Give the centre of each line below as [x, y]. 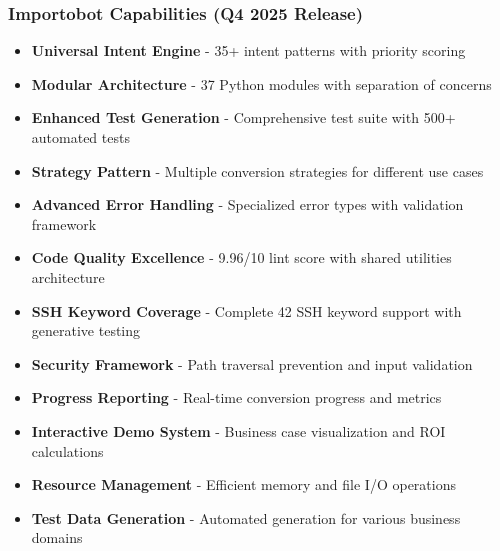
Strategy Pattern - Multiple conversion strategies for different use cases [257, 170]
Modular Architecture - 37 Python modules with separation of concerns [261, 83]
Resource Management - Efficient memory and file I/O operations [243, 484]
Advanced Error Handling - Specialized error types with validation [247, 204]
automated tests [80, 137]
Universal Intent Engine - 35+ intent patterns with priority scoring [248, 50]
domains [57, 537]
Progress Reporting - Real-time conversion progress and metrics [236, 397]
